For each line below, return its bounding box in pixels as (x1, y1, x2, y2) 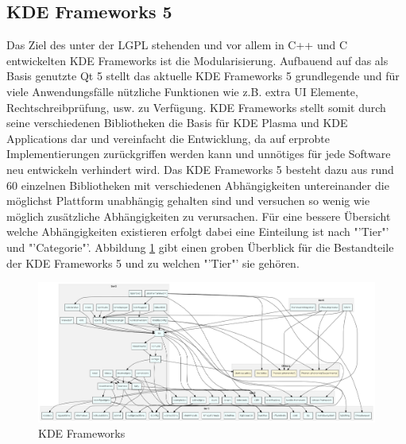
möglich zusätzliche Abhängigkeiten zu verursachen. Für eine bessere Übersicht (6, 207, 391, 224)
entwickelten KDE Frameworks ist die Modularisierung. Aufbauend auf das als (6, 52, 389, 68)
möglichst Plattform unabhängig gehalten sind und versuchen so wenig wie (6, 192, 370, 209)
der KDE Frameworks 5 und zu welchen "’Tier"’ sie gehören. (6, 254, 300, 271)
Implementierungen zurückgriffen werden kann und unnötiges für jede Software (6, 145, 391, 162)
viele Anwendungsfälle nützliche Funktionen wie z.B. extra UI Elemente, (6, 83, 358, 99)
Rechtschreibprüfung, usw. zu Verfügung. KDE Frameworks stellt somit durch (6, 98, 386, 115)
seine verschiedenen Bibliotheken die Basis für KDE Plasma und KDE (6, 114, 348, 131)
